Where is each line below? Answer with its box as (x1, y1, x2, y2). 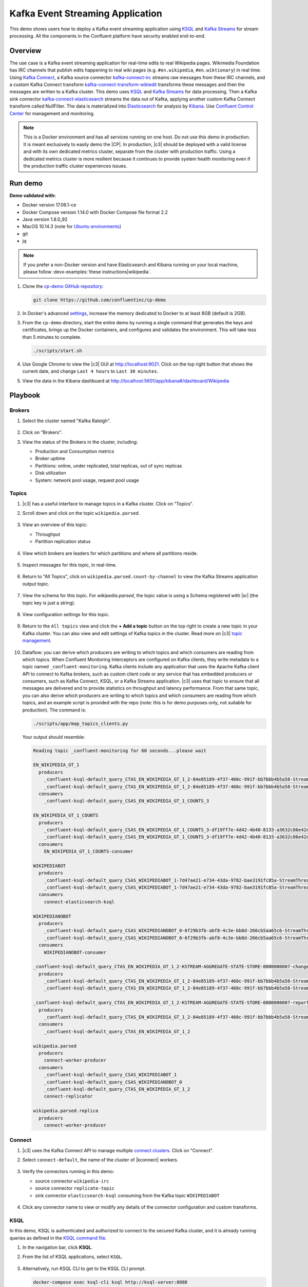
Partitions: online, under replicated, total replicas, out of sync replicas (35, 462, 182, 468)
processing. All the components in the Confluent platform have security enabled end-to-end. (9, 32, 206, 39)
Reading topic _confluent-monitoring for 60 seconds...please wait (33, 747, 207, 754)
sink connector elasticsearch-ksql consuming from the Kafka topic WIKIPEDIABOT (35, 1192, 220, 1198)
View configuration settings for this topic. (22, 611, 110, 617)
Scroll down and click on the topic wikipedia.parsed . (22, 510, 140, 516)
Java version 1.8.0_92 (22, 216, 68, 222)
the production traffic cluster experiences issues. (23, 163, 128, 169)
